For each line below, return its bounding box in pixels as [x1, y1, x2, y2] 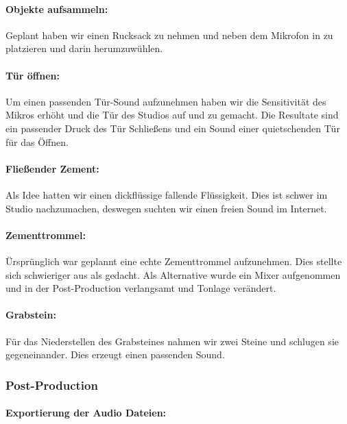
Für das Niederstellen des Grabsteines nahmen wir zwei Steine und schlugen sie [5, 334, 339, 348]
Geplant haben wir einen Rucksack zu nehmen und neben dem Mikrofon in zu [5, 27, 333, 42]
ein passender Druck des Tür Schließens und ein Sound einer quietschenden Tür [5, 121, 340, 135]
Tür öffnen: [5, 68, 60, 82]
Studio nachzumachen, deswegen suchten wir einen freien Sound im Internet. [5, 201, 327, 215]
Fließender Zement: [5, 161, 99, 175]
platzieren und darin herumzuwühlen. [5, 41, 163, 55]
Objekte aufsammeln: [5, 1, 108, 16]
